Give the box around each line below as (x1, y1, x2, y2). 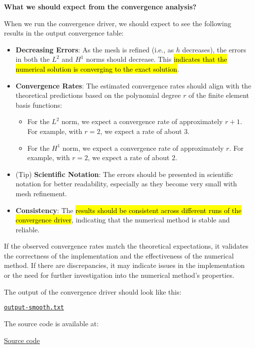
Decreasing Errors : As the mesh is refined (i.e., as (15, 44, 174, 54)
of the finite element (188, 90, 250, 100)
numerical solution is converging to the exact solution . (15, 63, 180, 74)
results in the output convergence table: (4, 28, 124, 38)
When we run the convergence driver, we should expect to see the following (4, 18, 231, 28)
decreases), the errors (182, 44, 247, 54)
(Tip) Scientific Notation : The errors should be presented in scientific (15, 169, 233, 179)
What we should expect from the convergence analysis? (4, 1, 197, 11)
